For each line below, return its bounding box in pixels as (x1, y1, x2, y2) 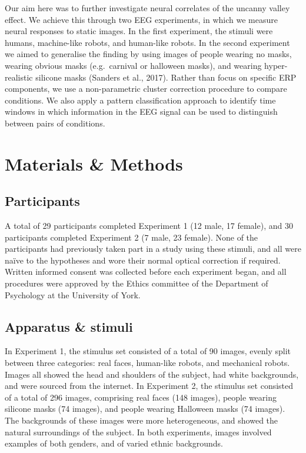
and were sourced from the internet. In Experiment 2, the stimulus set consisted (5, 379, 294, 392)
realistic (5, 71, 33, 83)
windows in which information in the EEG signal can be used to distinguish (5, 105, 278, 118)
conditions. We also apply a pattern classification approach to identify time (5, 94, 276, 106)
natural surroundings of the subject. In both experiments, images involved (5, 425, 272, 438)
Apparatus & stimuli (5, 317, 133, 335)
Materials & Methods (5, 151, 183, 175)
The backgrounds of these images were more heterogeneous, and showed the (5, 414, 278, 427)
